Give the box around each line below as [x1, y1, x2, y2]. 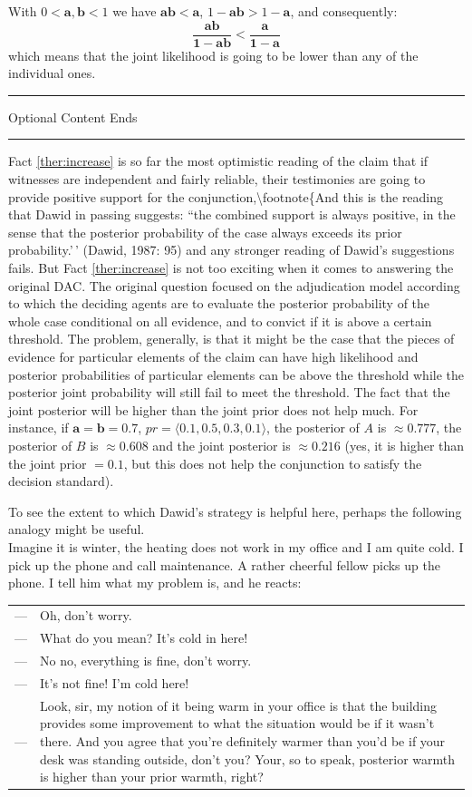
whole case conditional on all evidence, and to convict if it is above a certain [8, 311, 432, 330]
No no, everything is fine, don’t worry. [40, 651, 252, 670]
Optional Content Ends [8, 107, 138, 126]
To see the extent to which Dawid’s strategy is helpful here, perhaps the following [8, 501, 462, 520]
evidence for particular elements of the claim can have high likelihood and [8, 346, 419, 365]
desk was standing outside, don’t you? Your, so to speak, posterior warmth [40, 749, 456, 768]
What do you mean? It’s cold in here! [40, 628, 248, 647]
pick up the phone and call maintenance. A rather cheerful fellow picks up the [8, 555, 440, 574]
